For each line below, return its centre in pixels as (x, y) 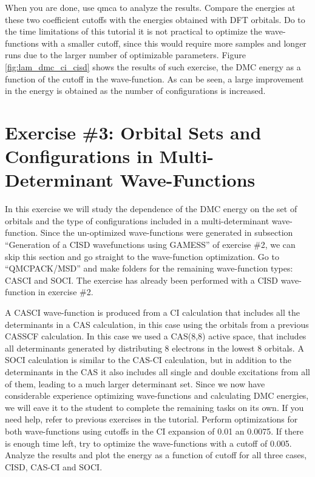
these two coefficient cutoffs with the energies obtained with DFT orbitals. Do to (155, 19)
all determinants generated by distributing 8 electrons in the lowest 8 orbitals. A (154, 348)
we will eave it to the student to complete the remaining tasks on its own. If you (154, 407)
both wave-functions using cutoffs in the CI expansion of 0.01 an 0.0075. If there (154, 431)
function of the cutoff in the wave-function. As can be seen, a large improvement (154, 78)
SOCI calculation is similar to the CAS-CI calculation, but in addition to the (148, 360)
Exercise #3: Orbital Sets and (133, 132)
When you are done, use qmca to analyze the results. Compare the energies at (150, 7)
